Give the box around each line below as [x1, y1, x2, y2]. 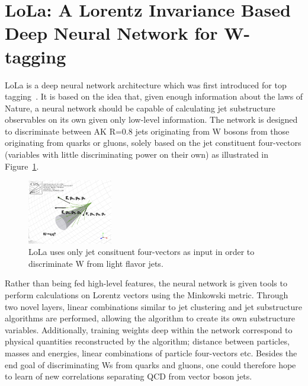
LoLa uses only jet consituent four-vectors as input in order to [28, 245, 255, 258]
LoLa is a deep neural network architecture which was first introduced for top [5, 78, 287, 91]
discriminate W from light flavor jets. [28, 257, 163, 269]
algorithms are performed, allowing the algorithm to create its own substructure [5, 312, 295, 324]
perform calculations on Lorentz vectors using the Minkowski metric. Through [5, 289, 288, 301]
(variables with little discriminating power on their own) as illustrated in [5, 148, 269, 161]
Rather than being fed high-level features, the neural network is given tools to [5, 277, 287, 289]
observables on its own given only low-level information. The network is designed [5, 113, 298, 126]
